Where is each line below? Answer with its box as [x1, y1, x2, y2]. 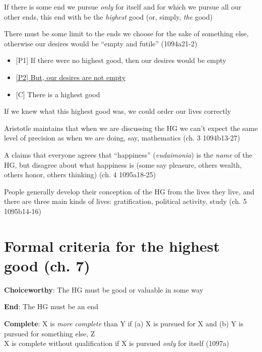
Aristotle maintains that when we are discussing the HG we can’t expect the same [4, 122, 258, 133]
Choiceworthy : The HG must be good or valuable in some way [4, 284, 204, 295]
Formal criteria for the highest [4, 235, 220, 256]
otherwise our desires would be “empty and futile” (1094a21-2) [4, 38, 198, 48]
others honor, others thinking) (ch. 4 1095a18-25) [4, 169, 156, 180]
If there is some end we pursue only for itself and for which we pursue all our [4, 2, 241, 12]
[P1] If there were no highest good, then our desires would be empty [16, 55, 226, 65]
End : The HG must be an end [4, 301, 98, 312]
